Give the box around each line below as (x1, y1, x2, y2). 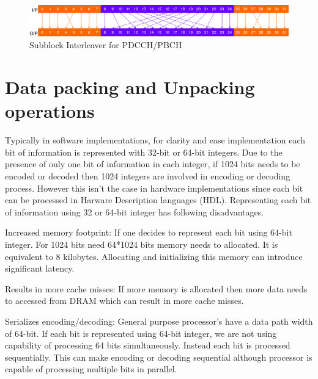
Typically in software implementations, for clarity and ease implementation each (5, 134, 306, 146)
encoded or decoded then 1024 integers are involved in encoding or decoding (5, 170, 290, 182)
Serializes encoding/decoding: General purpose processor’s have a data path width (5, 314, 313, 327)
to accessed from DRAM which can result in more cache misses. (5, 294, 244, 307)
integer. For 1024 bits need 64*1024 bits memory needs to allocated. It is (5, 238, 278, 250)
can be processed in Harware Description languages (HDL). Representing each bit (5, 193, 311, 206)
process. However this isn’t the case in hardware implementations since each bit (5, 181, 303, 194)
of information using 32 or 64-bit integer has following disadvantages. (5, 205, 264, 218)
